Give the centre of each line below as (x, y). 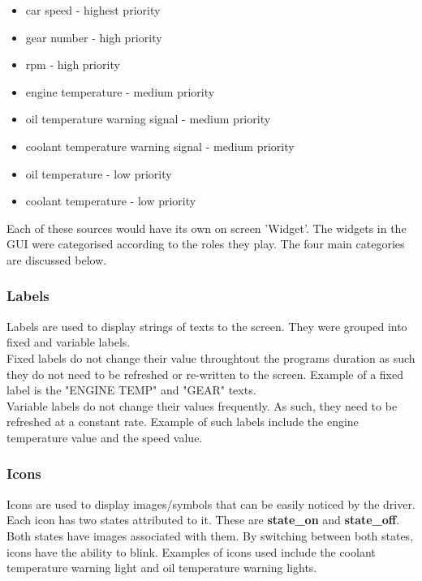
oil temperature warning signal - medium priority (148, 119)
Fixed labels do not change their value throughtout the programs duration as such (211, 357)
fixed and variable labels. (69, 342)
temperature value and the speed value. (105, 437)
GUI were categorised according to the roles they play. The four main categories (206, 244)
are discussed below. (57, 259)
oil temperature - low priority (99, 173)
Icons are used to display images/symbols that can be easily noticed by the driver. (211, 504)
